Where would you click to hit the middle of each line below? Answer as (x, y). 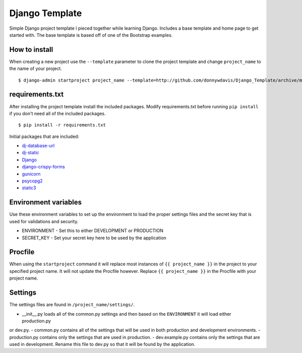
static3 (29, 188)
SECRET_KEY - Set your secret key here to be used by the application (94, 238)
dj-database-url (38, 146)
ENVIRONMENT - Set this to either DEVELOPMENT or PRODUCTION (93, 231)
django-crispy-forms (44, 167)
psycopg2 (32, 181)
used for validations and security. (44, 221)
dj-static (31, 153)
